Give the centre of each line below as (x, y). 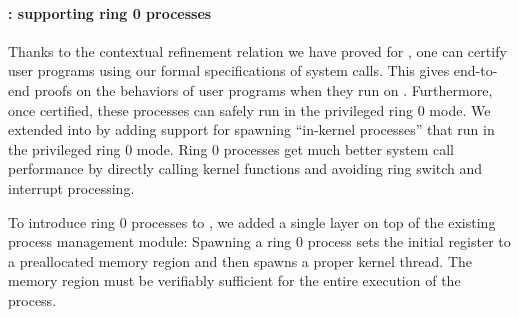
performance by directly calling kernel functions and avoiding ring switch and (245, 168)
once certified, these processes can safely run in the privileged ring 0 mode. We (249, 109)
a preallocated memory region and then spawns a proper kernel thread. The (240, 260)
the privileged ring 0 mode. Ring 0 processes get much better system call (231, 148)
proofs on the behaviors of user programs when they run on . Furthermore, (263, 89)
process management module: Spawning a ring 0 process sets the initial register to (259, 241)
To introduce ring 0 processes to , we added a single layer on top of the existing (252, 221)
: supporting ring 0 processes (110, 12)
